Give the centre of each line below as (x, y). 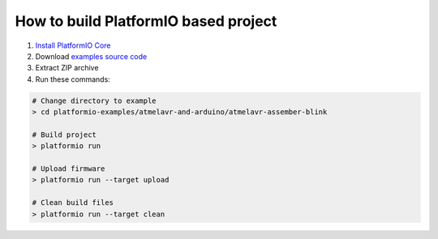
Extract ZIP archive (67, 68)
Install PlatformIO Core (73, 45)
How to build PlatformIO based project (146, 21)
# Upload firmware (69, 169)
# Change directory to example (94, 100)
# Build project (64, 134)
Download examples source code (91, 56)
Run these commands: (73, 79)
